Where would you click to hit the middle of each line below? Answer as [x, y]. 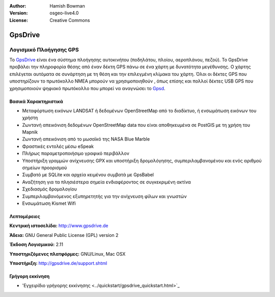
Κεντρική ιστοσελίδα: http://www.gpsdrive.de [59, 226]
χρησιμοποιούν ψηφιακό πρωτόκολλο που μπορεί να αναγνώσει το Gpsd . [87, 88]
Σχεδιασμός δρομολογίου [50, 189]
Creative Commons [70, 20]
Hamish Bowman [67, 6]
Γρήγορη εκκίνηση [30, 276]
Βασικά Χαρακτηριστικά [36, 101]
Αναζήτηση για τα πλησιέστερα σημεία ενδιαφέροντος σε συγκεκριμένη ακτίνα [106, 182]
